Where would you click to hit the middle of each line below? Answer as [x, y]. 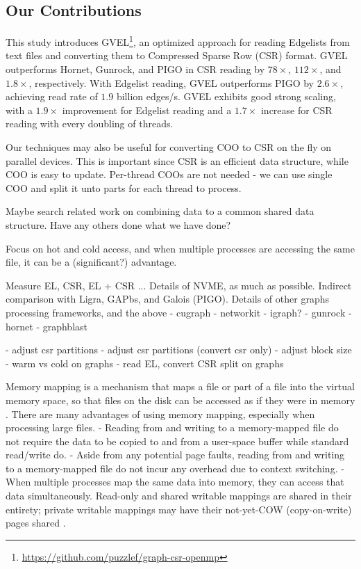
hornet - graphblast [47, 326]
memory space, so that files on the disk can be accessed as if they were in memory [180, 400]
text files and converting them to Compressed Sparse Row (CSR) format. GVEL [177, 55]
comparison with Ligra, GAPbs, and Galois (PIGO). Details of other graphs [167, 299]
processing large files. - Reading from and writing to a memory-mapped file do [172, 427]
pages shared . [36, 523]
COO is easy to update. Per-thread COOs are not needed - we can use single [169, 174]
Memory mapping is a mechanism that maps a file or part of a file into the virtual [180, 386]
